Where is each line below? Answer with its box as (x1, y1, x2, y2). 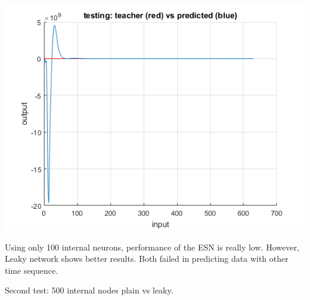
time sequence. (5, 264, 58, 276)
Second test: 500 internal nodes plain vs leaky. (5, 284, 173, 296)
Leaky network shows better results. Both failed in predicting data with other (5, 252, 289, 265)
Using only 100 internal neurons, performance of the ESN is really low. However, (5, 240, 299, 253)
